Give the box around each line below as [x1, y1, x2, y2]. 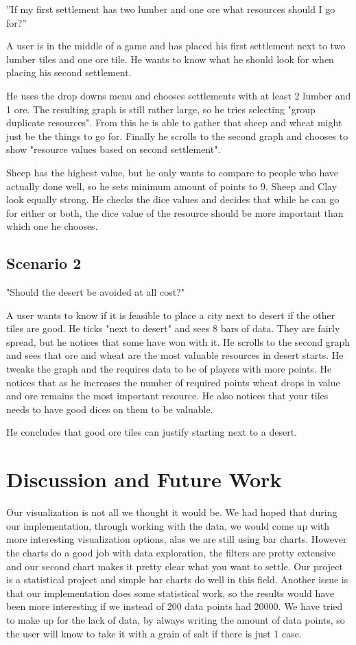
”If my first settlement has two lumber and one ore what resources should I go [6, 2, 335, 16]
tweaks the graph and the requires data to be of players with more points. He [6, 362, 332, 376]
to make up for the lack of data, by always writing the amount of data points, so [6, 612, 345, 626]
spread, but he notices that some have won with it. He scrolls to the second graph [6, 334, 351, 349]
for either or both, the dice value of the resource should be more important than [6, 205, 344, 220]
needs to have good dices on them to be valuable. [6, 401, 213, 416]
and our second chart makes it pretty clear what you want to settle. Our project [6, 559, 343, 573]
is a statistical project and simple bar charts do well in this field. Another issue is [6, 572, 348, 587]
